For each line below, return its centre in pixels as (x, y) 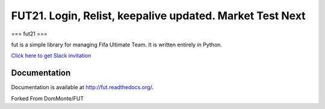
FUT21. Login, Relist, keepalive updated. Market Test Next (159, 16)
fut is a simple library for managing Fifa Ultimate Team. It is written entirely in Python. (117, 45)
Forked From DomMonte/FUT (48, 98)
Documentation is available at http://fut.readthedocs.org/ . (82, 87)
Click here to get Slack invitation (51, 56)
